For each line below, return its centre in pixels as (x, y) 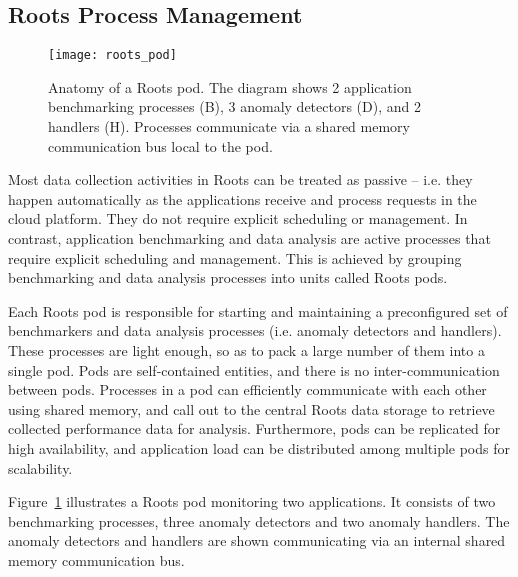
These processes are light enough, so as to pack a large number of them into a (246, 349)
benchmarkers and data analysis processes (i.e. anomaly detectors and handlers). (255, 330)
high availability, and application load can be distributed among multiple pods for (259, 447)
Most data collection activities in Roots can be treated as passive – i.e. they (240, 179)
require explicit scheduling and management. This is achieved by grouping (235, 257)
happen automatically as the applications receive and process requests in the (242, 198)
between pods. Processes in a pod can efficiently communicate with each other (247, 389)
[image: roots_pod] (112, 55)
